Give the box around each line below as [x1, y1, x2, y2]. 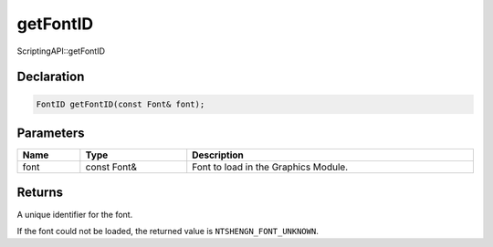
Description [192, 149, 244, 161]
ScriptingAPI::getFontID [16, 46, 105, 57]
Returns [16, 185, 64, 201]
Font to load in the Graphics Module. [192, 160, 349, 173]
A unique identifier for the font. [16, 209, 133, 220]
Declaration [16, 69, 85, 85]
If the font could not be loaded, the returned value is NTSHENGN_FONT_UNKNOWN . [16, 225, 319, 236]
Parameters [16, 125, 85, 140]
